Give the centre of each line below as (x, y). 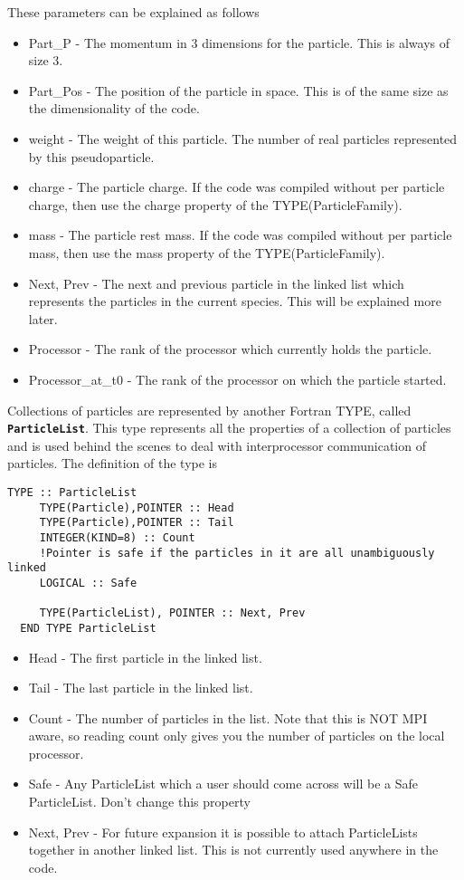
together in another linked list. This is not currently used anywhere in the (233, 850)
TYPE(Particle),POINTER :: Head (137, 507)
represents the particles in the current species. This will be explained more (235, 301)
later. (43, 318)
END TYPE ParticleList (88, 628)
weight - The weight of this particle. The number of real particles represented (243, 138)
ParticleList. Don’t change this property (139, 802)
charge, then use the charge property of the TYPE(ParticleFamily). (215, 204)
